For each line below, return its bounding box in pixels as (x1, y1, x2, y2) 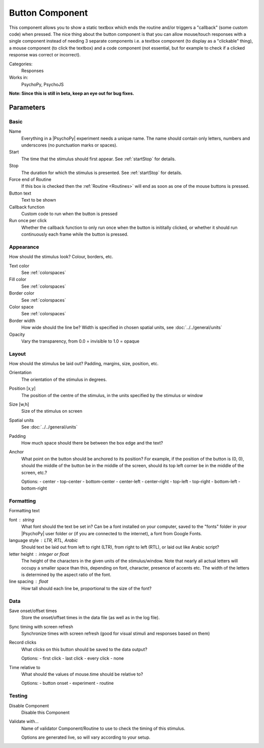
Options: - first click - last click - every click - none (21, 655, 124, 661)
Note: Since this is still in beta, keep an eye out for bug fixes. (9, 91, 134, 97)
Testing (9, 693, 28, 699)
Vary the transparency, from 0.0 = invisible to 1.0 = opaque (21, 338, 140, 344)
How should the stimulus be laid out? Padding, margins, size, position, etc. (9, 361, 159, 367)
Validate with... (9, 719, 39, 724)
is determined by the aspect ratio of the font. (21, 572, 111, 577)
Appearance (9, 243, 39, 250)
